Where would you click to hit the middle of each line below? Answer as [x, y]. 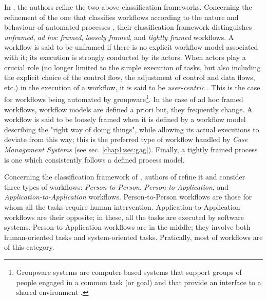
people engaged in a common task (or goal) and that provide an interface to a [139, 282]
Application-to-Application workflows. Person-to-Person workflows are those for [128, 197]
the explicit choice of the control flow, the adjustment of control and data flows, [130, 77]
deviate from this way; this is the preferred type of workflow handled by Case [126, 139]
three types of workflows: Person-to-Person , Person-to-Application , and [116, 186]
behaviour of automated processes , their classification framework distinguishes [128, 27]
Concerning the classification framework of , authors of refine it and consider [125, 177]
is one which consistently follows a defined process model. [94, 159]
